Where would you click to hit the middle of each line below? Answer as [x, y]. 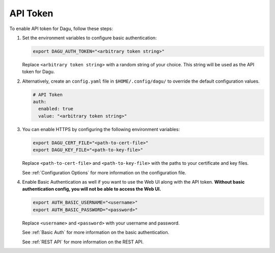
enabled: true [56, 109]
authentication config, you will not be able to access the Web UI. [92, 189]
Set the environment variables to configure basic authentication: [90, 38]
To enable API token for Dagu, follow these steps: [61, 29]
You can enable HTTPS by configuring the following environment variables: [101, 129]
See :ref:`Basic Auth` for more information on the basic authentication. [96, 233]
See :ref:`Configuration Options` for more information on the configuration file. [104, 172]
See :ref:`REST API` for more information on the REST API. [83, 242]
